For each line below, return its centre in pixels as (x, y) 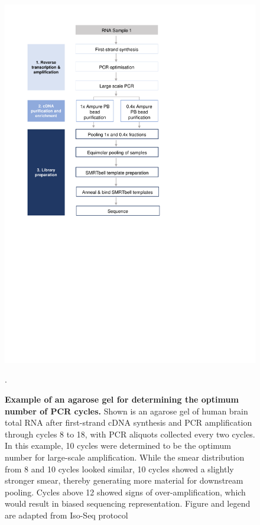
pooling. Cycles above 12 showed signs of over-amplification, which (125, 492)
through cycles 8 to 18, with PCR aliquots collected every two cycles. (130, 434)
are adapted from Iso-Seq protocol (66, 515)
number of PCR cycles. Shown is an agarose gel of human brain (126, 411)
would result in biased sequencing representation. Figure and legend (128, 503)
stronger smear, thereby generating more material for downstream (124, 480)
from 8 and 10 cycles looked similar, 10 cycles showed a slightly (119, 469)
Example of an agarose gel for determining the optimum (122, 399)
